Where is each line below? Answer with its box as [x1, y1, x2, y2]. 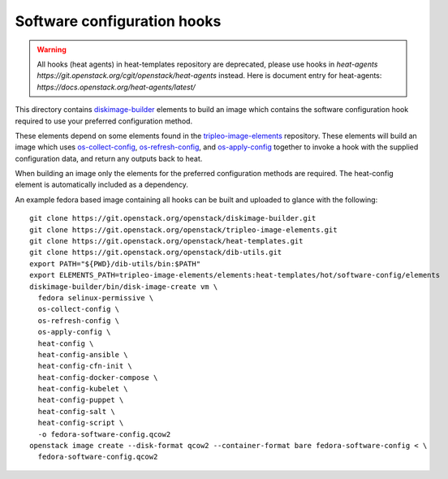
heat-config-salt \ [37, 407, 115, 416]
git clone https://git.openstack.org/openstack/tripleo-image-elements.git [29, 225, 338, 235]
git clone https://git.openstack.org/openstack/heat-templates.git [29, 236, 304, 246]
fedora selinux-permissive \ [37, 293, 154, 302]
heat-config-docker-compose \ [37, 373, 158, 382]
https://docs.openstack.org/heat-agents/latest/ [37, 82, 196, 92]
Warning [37, 45, 67, 54]
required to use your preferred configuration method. [15, 116, 193, 126]
